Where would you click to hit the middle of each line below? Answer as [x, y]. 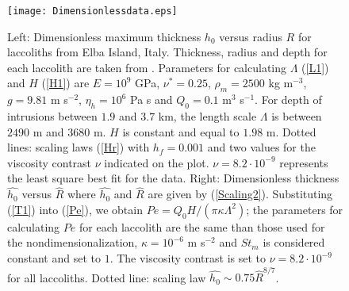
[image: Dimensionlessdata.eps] [92, 11]
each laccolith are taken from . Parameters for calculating [147, 67]
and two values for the [261, 147]
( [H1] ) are [65, 83]
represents [304, 162]
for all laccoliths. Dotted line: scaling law [107, 277]
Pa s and [151, 100]
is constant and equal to [181, 131]
